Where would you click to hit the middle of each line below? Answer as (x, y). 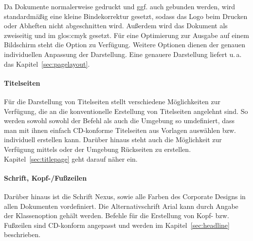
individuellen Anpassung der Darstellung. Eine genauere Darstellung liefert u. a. (123, 54)
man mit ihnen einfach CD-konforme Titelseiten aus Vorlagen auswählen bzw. (120, 130)
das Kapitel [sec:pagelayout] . (47, 64)
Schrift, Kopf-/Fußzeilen (45, 177)
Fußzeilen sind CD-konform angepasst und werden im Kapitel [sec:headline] (117, 225)
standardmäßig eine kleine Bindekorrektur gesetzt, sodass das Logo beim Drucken (126, 16)
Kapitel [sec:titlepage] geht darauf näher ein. (71, 158)
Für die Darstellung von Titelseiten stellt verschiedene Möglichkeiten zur (112, 101)
